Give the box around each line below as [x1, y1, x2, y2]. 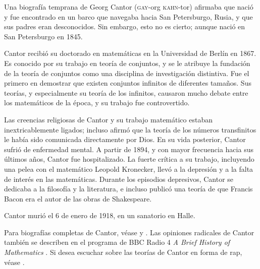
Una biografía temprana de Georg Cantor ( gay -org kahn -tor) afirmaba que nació [4, 2, 253, 12]
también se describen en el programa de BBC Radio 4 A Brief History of [4, 237, 230, 247]
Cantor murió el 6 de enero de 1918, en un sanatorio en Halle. [4, 210, 195, 221]
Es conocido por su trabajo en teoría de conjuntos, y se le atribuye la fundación [4, 57, 250, 68]
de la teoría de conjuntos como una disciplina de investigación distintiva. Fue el [4, 68, 249, 78]
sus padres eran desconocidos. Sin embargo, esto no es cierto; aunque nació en [4, 21, 245, 32]
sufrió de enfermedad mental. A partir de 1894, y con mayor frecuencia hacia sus [4, 144, 253, 154]
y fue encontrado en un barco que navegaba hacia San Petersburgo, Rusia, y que [4, 11, 253, 22]
